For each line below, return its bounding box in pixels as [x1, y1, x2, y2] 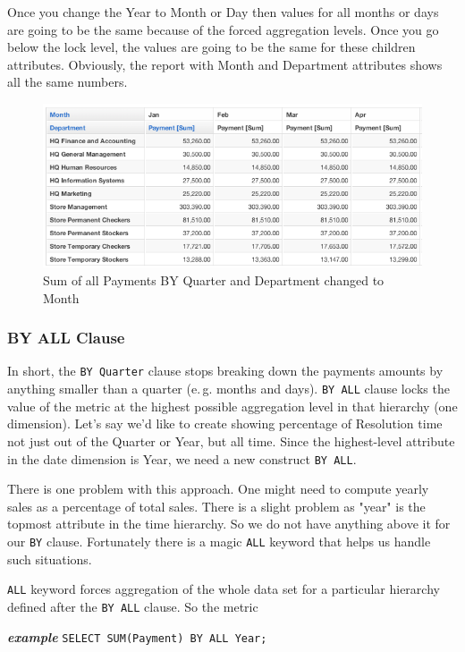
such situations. [7, 549, 92, 568]
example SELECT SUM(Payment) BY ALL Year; [7, 627, 267, 646]
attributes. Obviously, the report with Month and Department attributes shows [7, 55, 443, 73]
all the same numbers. [7, 72, 128, 91]
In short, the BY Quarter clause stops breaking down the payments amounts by [7, 361, 444, 380]
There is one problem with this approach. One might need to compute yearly [7, 479, 429, 498]
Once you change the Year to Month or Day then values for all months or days [7, 3, 439, 21]
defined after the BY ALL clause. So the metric [7, 597, 258, 615]
